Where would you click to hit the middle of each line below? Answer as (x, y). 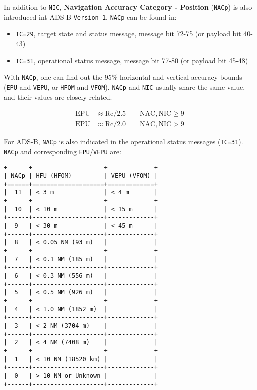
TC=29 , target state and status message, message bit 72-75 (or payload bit (128, 33)
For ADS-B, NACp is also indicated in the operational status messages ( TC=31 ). (124, 141)
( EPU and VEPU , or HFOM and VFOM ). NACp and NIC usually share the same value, (125, 86)
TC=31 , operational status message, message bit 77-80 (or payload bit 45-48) (132, 60)
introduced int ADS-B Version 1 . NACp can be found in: (90, 16)
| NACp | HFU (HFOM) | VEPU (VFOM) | (81, 176)
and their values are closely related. (58, 96)
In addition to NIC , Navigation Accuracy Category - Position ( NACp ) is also (128, 7)
